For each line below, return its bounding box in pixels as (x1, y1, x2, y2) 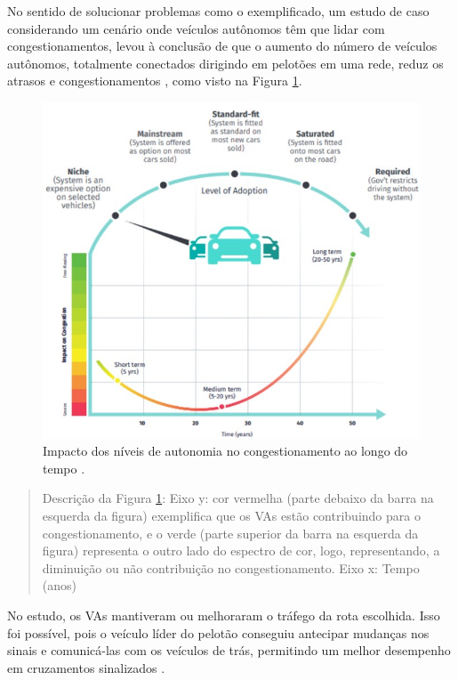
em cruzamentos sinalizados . (7, 658, 165, 676)
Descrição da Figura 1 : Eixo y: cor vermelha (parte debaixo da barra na (42, 489, 434, 507)
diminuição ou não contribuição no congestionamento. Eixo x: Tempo (42, 558, 420, 577)
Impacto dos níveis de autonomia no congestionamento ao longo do (43, 441, 408, 460)
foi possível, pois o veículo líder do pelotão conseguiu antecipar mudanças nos (7, 623, 430, 642)
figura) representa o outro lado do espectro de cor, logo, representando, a (42, 541, 440, 560)
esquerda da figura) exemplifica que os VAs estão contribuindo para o (42, 506, 421, 525)
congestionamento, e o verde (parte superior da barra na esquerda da (42, 523, 419, 542)
